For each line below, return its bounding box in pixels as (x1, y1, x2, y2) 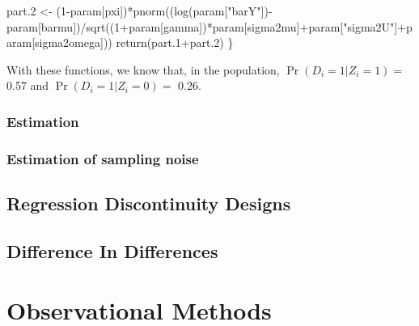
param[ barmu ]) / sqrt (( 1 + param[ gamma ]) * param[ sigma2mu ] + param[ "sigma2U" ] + (6, 18, 407, 35)
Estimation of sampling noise (6, 148, 199, 168)
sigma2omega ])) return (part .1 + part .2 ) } (35, 34, 234, 51)
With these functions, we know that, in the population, (6, 61, 280, 78)
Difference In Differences (6, 238, 218, 263)
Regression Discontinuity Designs (6, 191, 291, 216)
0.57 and (6, 77, 49, 94)
